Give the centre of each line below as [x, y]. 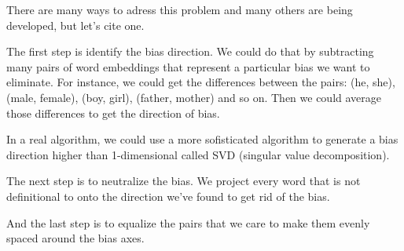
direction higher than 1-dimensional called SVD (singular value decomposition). [198, 154]
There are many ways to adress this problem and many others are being [180, 9]
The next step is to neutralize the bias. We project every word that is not [184, 181]
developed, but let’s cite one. [75, 25]
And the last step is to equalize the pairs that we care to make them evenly [188, 222]
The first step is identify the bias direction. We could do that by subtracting [190, 51]
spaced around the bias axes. [75, 238]
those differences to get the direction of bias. [113, 113]
